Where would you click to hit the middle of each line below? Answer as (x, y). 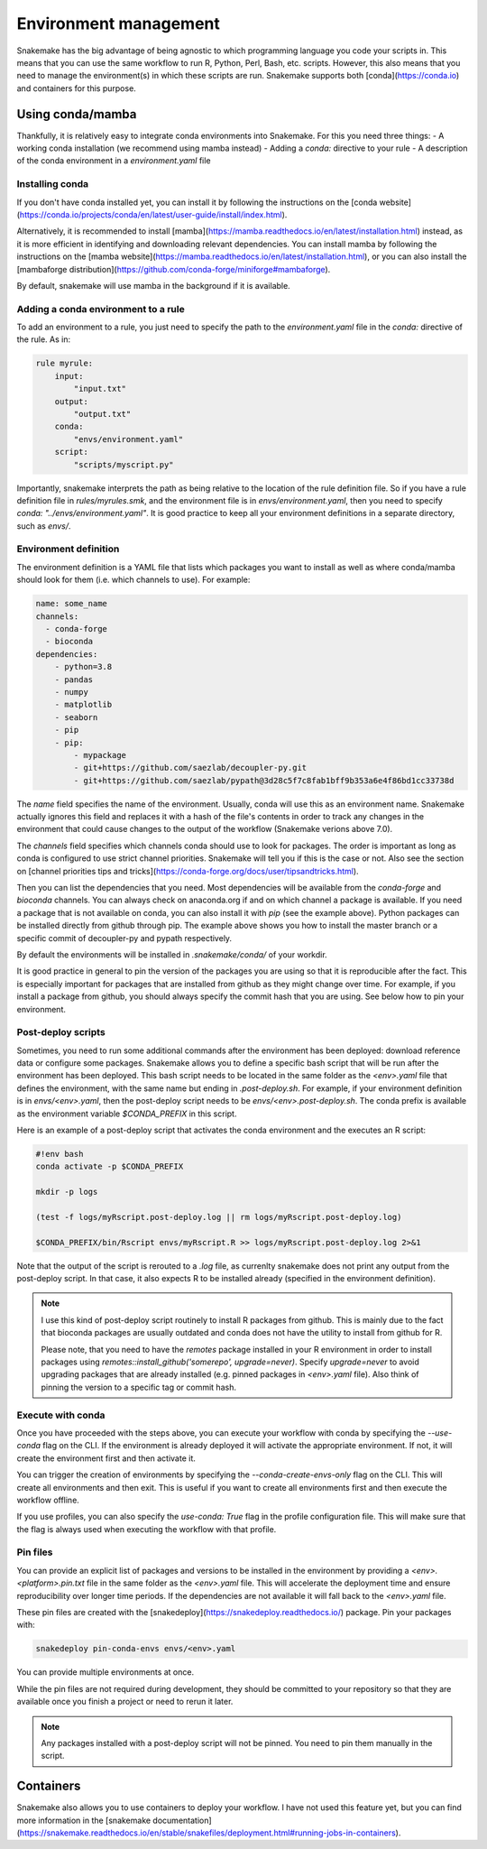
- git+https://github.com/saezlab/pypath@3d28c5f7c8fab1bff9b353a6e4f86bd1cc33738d (264, 780)
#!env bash (60, 1154)
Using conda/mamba (77, 114)
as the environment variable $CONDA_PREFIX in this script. (127, 1114)
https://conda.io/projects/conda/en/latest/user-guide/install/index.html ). (153, 214)
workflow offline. (48, 1500)
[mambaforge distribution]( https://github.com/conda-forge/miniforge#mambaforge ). (174, 269)
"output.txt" (102, 414)
